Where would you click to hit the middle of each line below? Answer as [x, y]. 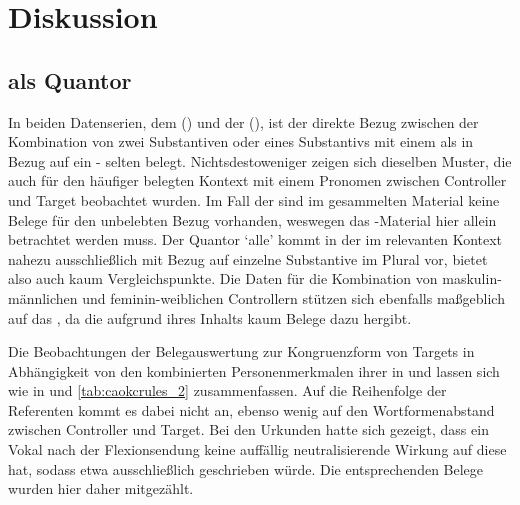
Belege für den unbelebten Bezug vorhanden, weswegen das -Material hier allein [252, 219]
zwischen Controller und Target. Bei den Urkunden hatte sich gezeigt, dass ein [248, 429]
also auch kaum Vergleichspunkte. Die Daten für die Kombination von [223, 278]
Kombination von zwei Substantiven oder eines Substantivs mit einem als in [241, 141]
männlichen [43, 297]
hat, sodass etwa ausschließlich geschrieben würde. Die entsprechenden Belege [246, 468]
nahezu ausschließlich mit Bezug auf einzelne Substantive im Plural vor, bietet [248, 258]
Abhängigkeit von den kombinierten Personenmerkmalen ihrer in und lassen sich [254, 370]
